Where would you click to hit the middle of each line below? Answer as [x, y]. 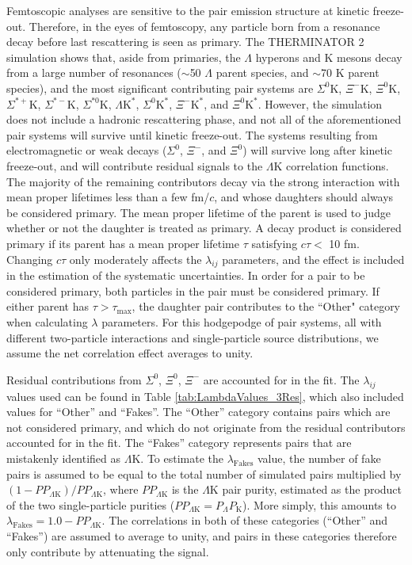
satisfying [275, 243]
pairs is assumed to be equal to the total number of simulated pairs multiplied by [204, 473]
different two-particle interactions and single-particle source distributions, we [193, 337]
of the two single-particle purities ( [91, 504]
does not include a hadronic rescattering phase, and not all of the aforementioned [204, 119]
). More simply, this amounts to [319, 504]
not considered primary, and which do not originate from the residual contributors [206, 427]
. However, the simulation [320, 103]
